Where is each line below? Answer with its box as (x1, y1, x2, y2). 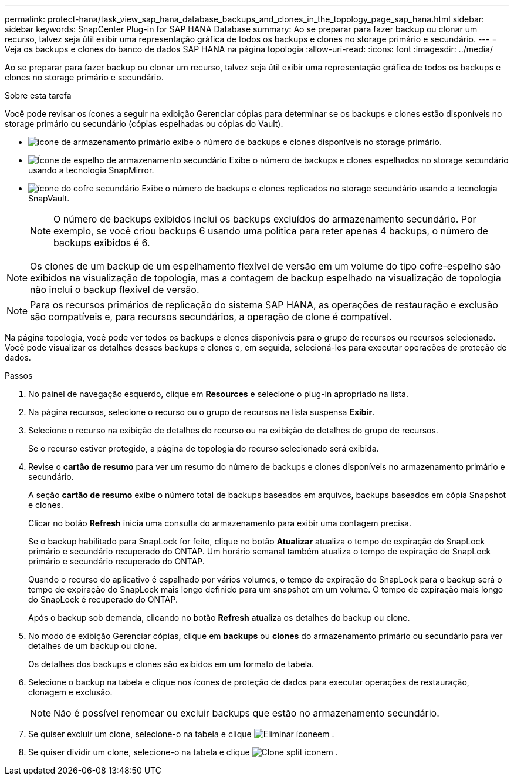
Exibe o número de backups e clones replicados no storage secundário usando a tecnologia (141, 183, 498, 193)
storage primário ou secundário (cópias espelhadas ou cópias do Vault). (5, 119, 283, 129)
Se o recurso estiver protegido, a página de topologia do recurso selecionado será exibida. (28, 443, 379, 453)
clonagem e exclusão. (28, 687, 113, 697)
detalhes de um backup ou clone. (28, 641, 157, 651)
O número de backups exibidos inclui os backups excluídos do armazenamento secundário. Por (53, 213, 476, 225)
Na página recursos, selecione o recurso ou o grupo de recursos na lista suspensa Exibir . (28, 407, 375, 417)
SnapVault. (28, 193, 70, 203)
